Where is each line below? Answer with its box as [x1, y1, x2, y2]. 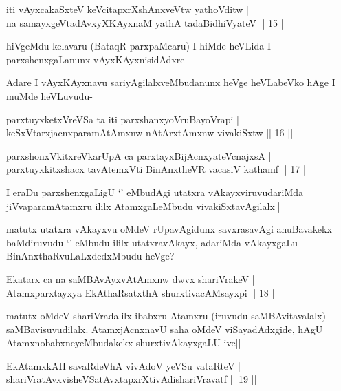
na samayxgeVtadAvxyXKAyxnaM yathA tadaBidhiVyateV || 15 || [6, 15, 287, 30]
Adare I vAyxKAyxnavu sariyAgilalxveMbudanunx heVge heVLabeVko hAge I [6, 75, 335, 89]
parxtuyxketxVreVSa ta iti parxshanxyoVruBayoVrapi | [6, 112, 239, 126]
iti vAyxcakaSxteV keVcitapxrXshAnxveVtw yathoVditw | [6, 2, 249, 16]
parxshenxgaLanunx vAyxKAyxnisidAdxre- [6, 52, 188, 66]
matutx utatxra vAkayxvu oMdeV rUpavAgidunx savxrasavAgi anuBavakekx [6, 222, 332, 236]
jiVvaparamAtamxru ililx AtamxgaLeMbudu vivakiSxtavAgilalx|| [6, 198, 280, 213]
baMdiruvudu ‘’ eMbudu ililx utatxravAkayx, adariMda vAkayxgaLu [6, 235, 298, 249]
